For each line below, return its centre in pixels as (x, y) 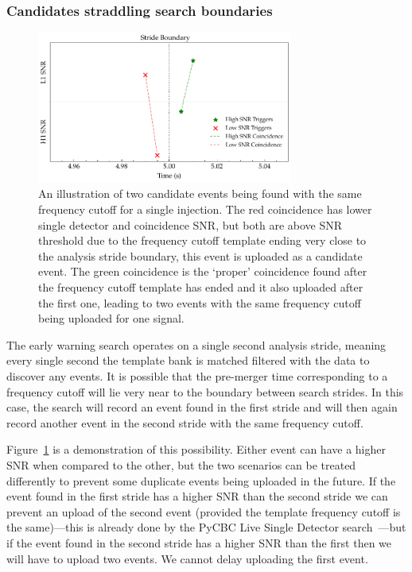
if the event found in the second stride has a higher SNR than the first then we (199, 542)
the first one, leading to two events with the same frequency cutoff (200, 302)
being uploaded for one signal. (111, 318)
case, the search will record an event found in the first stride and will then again (202, 407)
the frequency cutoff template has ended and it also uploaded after (201, 287)
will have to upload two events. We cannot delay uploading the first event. (187, 558)
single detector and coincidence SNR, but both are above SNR (190, 224)
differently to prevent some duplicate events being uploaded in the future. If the (201, 480)
